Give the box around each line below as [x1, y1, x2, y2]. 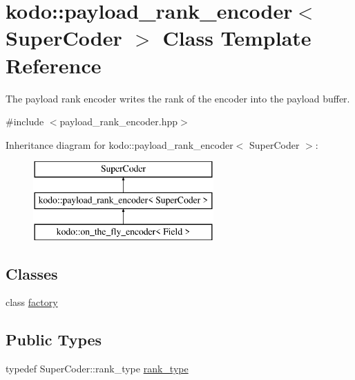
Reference [6, 51, 102, 79]
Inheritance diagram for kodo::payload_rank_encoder [6, 137, 233, 152]
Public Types [6, 329, 102, 350]
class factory [6, 295, 58, 309]
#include [6, 114, 44, 129]
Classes [6, 262, 58, 284]
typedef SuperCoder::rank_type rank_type [6, 361, 189, 376]
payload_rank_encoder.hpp [59, 114, 178, 129]
